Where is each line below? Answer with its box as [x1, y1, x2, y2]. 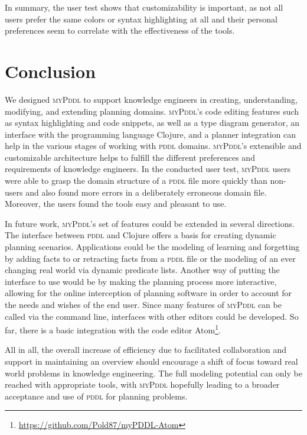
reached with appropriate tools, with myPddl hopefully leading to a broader [5, 378, 280, 391]
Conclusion [5, 59, 96, 83]
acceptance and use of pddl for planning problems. [5, 389, 188, 402]
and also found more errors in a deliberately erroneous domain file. [25, 186, 267, 198]
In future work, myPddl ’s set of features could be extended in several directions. [5, 217, 295, 229]
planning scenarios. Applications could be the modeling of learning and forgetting [5, 241, 300, 253]
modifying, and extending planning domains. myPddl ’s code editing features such [5, 105, 299, 117]
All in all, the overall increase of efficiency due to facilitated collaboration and [5, 343, 286, 356]
